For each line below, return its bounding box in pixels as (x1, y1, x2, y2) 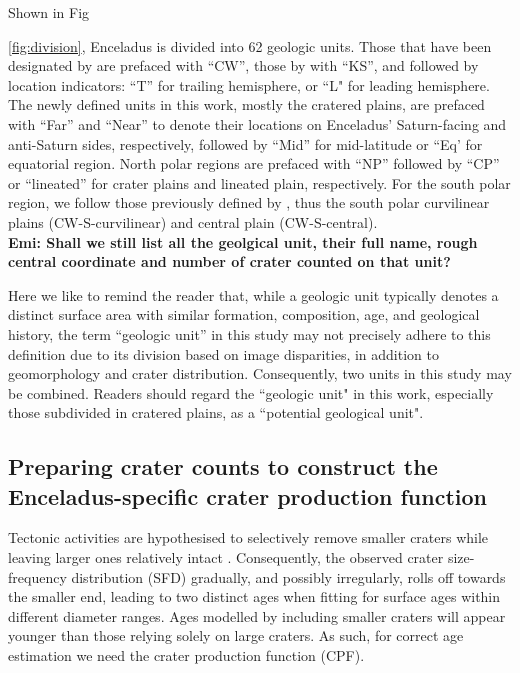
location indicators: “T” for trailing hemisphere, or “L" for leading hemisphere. (8, 74, 490, 95)
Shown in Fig (8, 2, 90, 22)
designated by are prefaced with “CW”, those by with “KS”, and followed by (8, 55, 479, 76)
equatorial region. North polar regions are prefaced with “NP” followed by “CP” (8, 153, 500, 174)
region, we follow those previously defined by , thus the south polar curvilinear (8, 192, 490, 213)
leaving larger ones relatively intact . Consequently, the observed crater (8, 547, 444, 568)
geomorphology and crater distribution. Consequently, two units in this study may (8, 363, 512, 384)
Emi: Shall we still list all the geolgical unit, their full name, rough (8, 231, 478, 252)
